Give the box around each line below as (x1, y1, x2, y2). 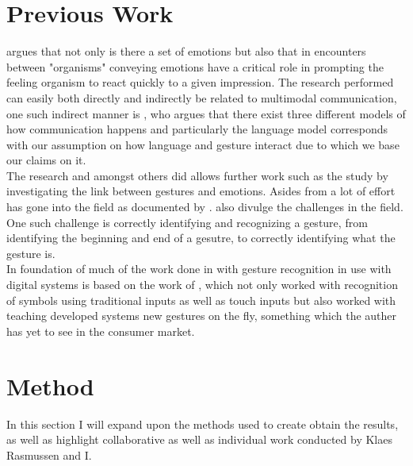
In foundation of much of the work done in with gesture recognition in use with (6, 260, 392, 277)
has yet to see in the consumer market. (6, 322, 195, 339)
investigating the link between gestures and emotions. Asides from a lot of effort (6, 183, 396, 199)
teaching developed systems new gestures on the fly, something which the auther (6, 307, 397, 324)
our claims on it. (6, 152, 86, 168)
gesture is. (6, 245, 55, 261)
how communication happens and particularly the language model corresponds (6, 121, 388, 137)
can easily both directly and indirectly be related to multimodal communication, (6, 89, 397, 106)
